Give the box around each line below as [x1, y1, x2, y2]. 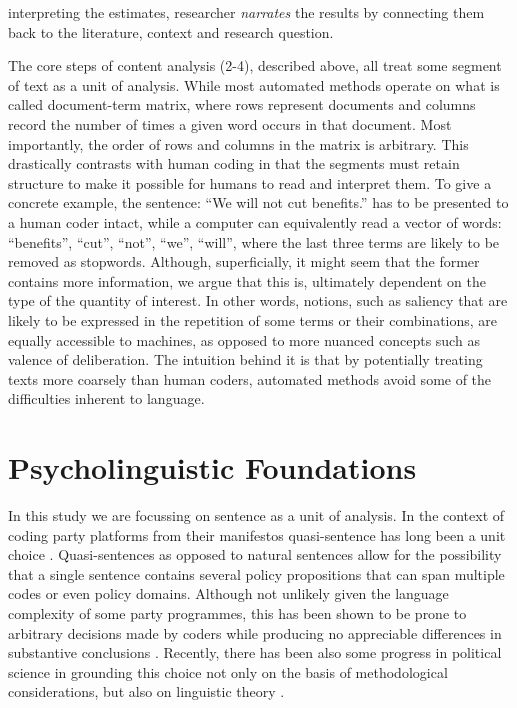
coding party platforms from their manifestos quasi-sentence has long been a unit [8, 524, 506, 545]
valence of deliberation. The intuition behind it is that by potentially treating [8, 349, 483, 370]
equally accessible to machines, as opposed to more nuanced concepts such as [8, 329, 480, 350]
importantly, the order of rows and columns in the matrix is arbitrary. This [8, 133, 469, 154]
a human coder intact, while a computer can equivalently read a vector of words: [8, 211, 502, 232]
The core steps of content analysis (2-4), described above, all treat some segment [8, 55, 502, 76]
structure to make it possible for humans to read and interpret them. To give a [8, 172, 492, 193]
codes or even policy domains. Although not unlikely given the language [8, 583, 449, 604]
